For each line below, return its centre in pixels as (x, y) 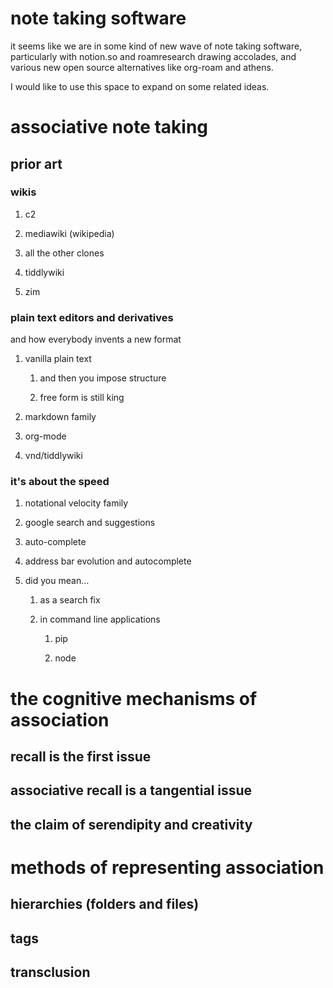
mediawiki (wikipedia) (69, 233)
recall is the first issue (81, 756)
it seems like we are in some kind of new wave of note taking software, (156, 46)
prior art (36, 163)
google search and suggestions (90, 523)
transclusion (50, 972)
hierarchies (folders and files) (105, 904)
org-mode (45, 436)
